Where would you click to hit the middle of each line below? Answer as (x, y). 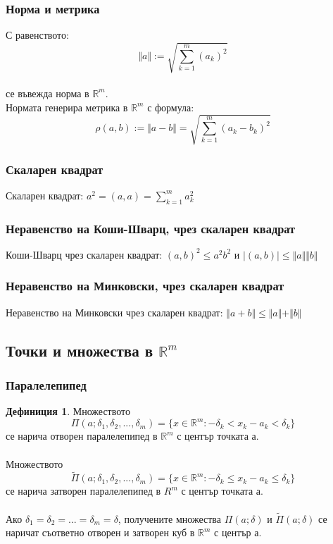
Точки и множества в (80, 350)
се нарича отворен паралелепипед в (82, 436)
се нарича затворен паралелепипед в (83, 491)
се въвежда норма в (48, 93)
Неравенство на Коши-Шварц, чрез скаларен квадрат (151, 228)
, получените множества (169, 518)
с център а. (238, 532)
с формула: (171, 107)
